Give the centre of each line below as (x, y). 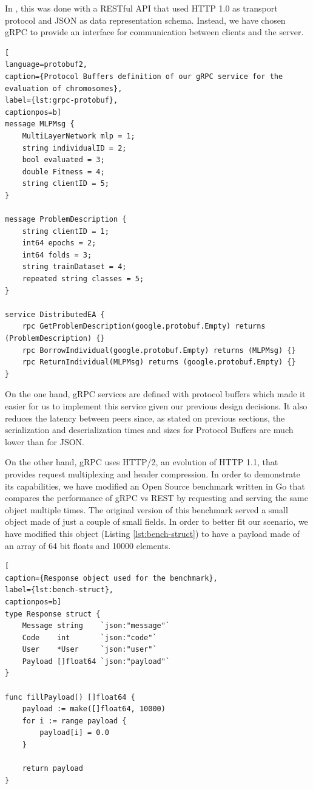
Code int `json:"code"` (89, 637)
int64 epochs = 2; (59, 243)
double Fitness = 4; (63, 172)
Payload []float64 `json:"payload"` (96, 661)
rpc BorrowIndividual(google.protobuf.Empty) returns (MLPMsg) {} (159, 350)
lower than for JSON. (45, 441)
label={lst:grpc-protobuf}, (62, 101)
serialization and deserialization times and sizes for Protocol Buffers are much (149, 430)
